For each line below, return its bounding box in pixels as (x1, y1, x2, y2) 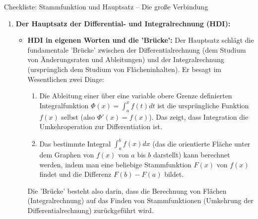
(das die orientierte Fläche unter (152, 138, 251, 148)
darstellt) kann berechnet (153, 149, 230, 160)
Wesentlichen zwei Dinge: (27, 73, 104, 84)
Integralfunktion (39, 100, 89, 110)
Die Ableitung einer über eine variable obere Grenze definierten (39, 90, 232, 101)
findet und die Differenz (39, 169, 112, 179)
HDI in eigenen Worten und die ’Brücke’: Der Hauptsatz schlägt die (27, 35, 254, 45)
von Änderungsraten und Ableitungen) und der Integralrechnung (27, 54, 224, 65)
